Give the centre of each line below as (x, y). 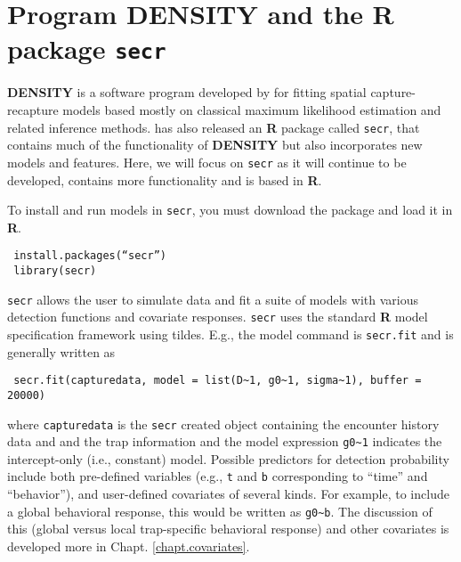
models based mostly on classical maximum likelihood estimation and (252, 110)
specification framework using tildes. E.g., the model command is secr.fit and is (230, 334)
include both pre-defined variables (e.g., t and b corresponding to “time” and (218, 476)
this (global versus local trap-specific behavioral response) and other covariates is (228, 529)
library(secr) (55, 271)
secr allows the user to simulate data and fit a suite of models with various (213, 299)
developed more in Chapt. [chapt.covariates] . (129, 546)
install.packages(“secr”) (90, 256)
